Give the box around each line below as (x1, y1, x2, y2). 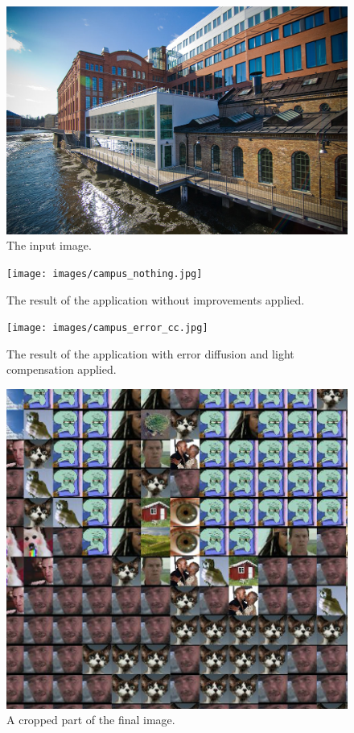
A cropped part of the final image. (6, 711, 175, 728)
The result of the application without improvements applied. (6, 291, 305, 308)
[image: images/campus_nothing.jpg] (6, 267, 203, 280)
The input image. (6, 237, 92, 254)
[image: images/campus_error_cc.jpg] (6, 322, 208, 334)
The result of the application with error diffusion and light (6, 345, 294, 362)
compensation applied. (6, 361, 117, 378)
